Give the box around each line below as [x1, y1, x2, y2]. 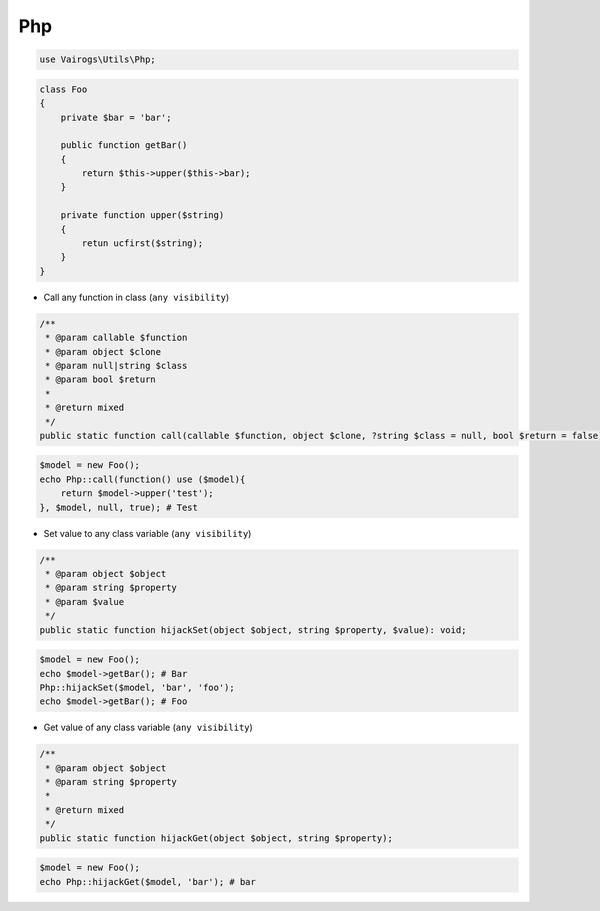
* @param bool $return [45, 374, 157, 385]
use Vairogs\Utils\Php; [39, 54, 157, 65]
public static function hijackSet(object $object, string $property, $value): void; [39, 624, 467, 635]
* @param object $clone [45, 346, 162, 357]
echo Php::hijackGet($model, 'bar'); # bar [39, 876, 257, 887]
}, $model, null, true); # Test [39, 501, 199, 513]
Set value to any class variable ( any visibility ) [43, 527, 252, 539]
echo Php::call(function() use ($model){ [39, 473, 246, 485]
